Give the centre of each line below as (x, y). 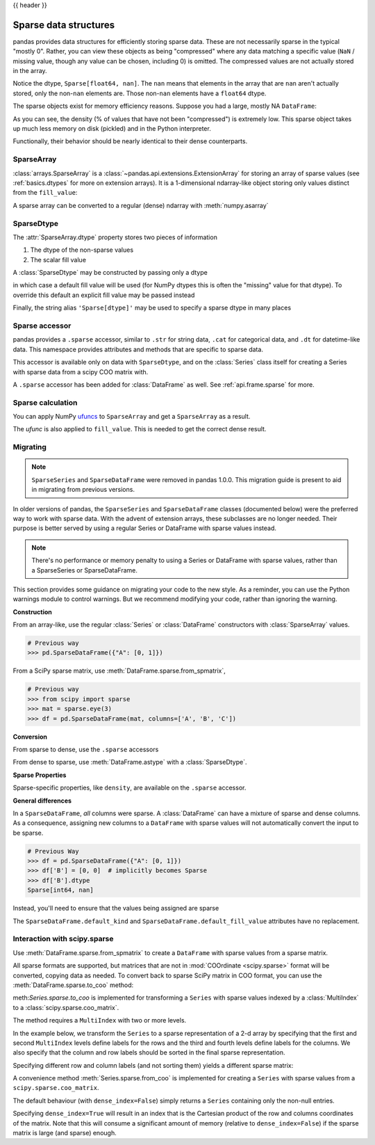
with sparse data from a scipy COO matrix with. (81, 371)
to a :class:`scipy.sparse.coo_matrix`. (66, 1007)
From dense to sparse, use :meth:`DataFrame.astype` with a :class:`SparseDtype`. (130, 762)
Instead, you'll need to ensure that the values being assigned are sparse (116, 908)
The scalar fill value (58, 259)
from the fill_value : (45, 193)
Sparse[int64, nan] (60, 890)
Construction (32, 611)
